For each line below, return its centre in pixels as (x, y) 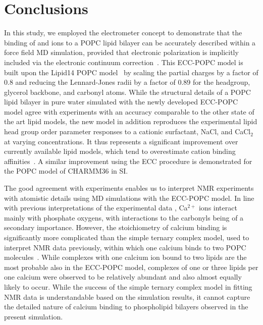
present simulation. (34, 316)
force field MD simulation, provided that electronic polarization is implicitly (121, 52)
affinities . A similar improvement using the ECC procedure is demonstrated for (128, 161)
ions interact (218, 208)
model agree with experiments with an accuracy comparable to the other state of (129, 111)
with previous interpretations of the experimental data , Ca (96, 208)
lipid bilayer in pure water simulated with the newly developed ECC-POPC (121, 102)
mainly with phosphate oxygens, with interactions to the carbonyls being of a (124, 217)
